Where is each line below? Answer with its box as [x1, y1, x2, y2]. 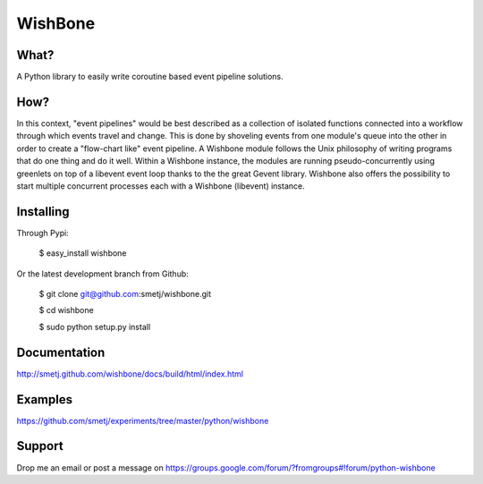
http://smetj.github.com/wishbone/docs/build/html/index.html [16, 368, 243, 379]
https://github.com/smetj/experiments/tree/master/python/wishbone [16, 415, 269, 426]
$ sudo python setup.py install [38, 321, 151, 332]
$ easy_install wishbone [38, 248, 127, 259]
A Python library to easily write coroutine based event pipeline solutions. [16, 72, 284, 82]
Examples [16, 392, 73, 407]
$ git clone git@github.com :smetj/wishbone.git [38, 289, 212, 299]
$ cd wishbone [38, 305, 94, 316]
